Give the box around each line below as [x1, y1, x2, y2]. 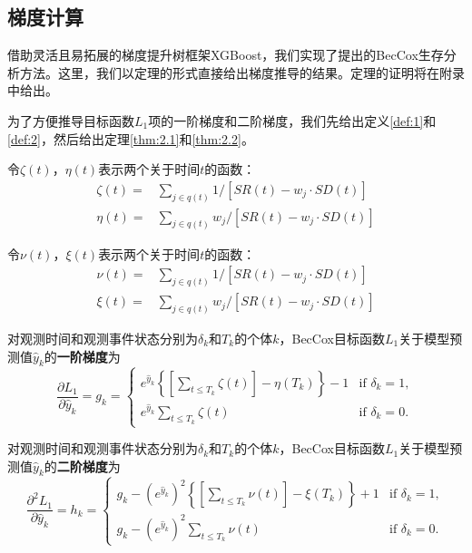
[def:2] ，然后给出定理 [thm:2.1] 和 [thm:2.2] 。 [7, 129, 254, 148]
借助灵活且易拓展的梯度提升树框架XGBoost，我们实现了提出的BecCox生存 [7, 45, 444, 64]
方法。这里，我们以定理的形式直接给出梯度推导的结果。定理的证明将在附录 [19, 63, 465, 82]
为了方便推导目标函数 [7, 111, 134, 130]
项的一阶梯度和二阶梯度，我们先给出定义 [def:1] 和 [148, 111, 437, 130]
